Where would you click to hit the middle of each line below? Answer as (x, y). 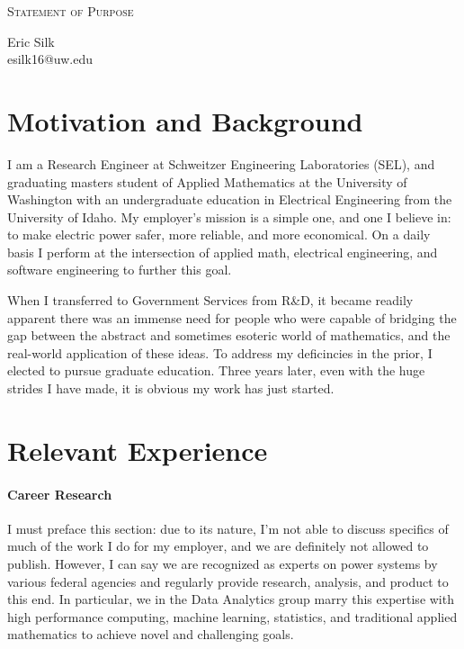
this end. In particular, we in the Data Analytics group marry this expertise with (231, 599)
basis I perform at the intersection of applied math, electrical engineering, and (223, 252)
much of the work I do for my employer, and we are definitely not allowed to (218, 546)
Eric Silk (31, 41)
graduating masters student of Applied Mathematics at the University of (207, 181)
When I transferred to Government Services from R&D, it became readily (210, 300)
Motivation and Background (185, 120)
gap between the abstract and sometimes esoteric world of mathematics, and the (229, 335)
